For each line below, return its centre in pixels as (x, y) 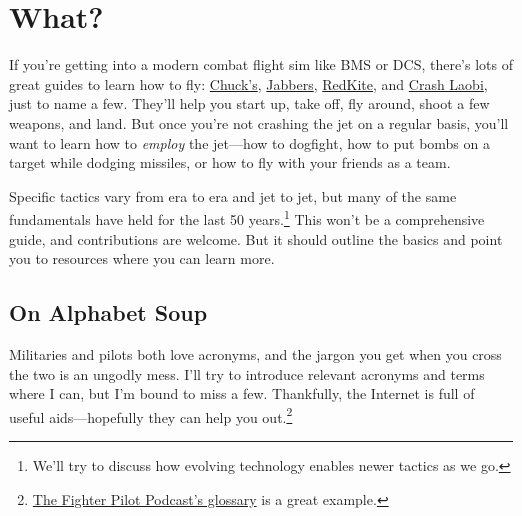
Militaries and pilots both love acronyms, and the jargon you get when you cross (255, 353)
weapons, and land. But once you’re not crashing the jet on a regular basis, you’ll (259, 122)
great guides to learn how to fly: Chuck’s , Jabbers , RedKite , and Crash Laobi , (248, 83)
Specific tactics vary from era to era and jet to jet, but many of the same (233, 195)
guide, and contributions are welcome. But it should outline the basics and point (256, 238)
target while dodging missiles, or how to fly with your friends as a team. (230, 162)
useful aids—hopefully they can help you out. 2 (151, 415)
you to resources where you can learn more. (142, 258)
